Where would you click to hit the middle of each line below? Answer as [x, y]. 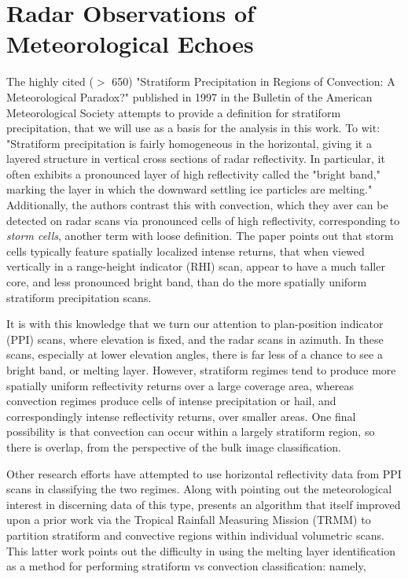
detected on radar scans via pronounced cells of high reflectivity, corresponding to [203, 220]
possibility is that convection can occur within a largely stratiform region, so [191, 431]
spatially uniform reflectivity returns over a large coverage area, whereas [180, 385]
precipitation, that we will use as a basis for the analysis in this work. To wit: [193, 128]
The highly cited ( [50, 81]
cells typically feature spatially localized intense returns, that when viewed [186, 251]
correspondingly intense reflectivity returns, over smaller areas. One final [181, 416]
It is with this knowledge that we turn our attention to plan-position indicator [195, 324]
